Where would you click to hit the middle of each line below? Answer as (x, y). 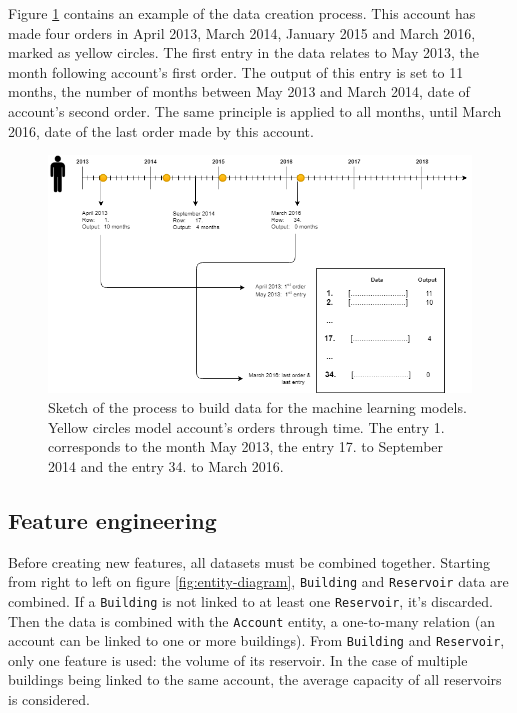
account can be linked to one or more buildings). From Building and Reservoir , (256, 640)
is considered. (49, 699)
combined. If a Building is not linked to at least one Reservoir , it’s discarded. (250, 600)
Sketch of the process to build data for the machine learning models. (257, 407)
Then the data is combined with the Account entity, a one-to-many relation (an (251, 620)
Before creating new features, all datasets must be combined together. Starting (249, 561)
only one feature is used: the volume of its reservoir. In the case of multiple (238, 659)
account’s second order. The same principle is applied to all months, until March (255, 110)
